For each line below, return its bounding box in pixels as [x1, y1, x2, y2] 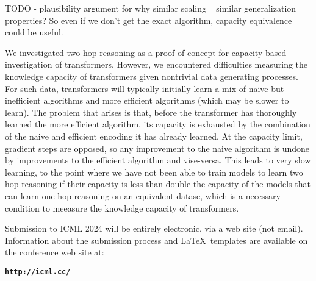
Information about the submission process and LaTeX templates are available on [5, 233, 308, 246]
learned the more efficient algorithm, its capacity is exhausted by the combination [5, 118, 311, 130]
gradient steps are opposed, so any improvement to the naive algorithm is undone [5, 141, 310, 154]
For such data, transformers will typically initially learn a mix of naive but [5, 82, 284, 94]
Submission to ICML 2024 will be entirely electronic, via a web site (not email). [5, 222, 303, 235]
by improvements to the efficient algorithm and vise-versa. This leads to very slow [5, 154, 311, 166]
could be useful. [5, 26, 63, 38]
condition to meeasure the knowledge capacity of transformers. [5, 201, 239, 214]
